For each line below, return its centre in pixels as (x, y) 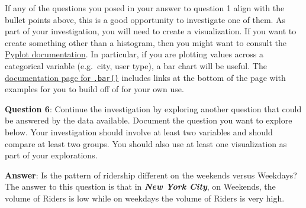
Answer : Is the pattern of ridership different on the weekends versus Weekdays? (151, 175)
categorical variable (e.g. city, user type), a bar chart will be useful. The (136, 65)
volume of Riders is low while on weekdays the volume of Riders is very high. (145, 198)
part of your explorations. (51, 155)
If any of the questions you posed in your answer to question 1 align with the (145, 8)
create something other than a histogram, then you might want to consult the (146, 42)
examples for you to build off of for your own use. (94, 89)
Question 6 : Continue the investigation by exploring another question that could (153, 108)
